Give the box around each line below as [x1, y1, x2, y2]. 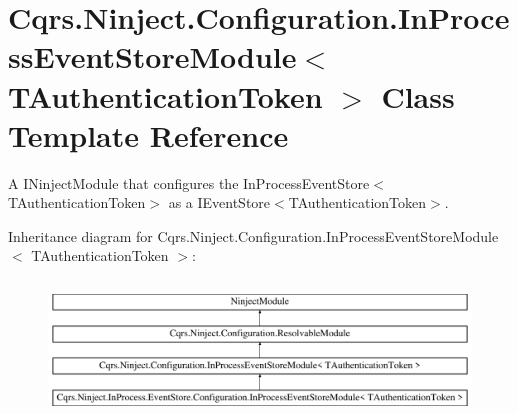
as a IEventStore [168, 192, 271, 213]
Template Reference [8, 114, 289, 155]
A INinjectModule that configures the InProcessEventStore [8, 172, 370, 193]
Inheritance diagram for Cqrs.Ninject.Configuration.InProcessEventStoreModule [8, 225, 499, 246]
